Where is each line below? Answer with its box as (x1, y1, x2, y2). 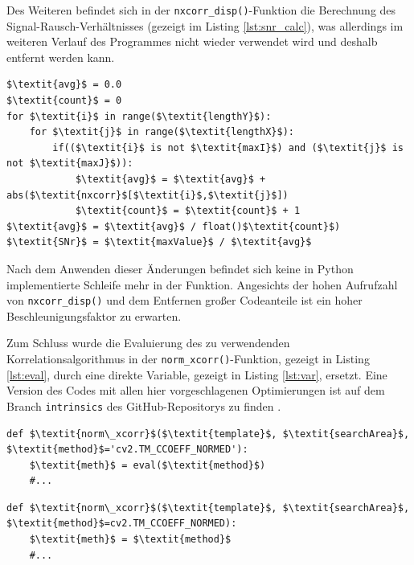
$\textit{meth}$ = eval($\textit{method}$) (29, 459, 266, 471)
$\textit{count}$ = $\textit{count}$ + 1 (75, 205, 301, 217)
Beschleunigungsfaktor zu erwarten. (6, 307, 182, 324)
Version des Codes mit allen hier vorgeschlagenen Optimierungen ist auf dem (6, 382, 385, 399)
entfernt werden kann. (6, 48, 115, 65)
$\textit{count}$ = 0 (6, 95, 122, 107)
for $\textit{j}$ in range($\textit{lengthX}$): (29, 126, 294, 138)
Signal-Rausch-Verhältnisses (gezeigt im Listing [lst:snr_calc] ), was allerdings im (6, 17, 404, 34)
